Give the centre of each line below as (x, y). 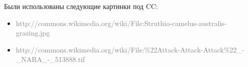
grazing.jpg (33, 33)
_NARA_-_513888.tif (50, 59)
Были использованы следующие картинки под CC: (81, 6)
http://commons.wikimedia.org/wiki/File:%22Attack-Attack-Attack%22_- (130, 49)
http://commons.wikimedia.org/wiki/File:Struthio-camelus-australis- (121, 23)
